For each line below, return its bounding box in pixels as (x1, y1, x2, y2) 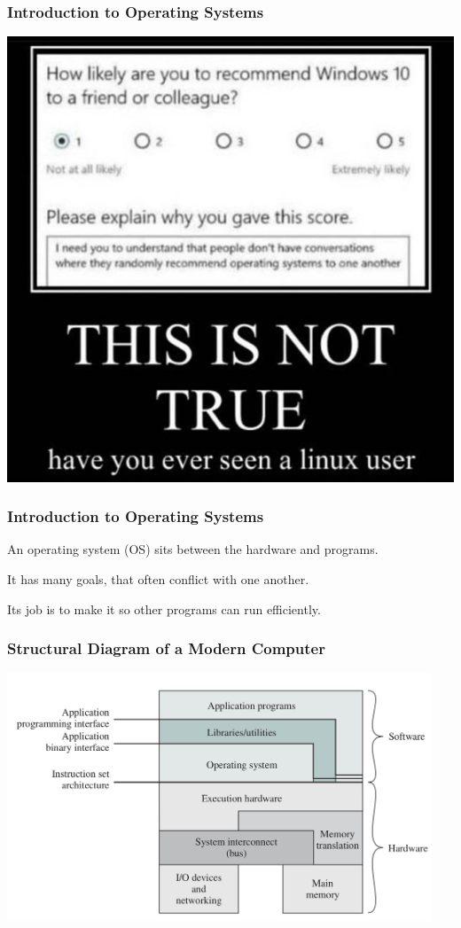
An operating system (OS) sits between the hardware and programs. (7, 540, 379, 558)
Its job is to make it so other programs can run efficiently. (7, 599, 321, 618)
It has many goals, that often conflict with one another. (7, 570, 309, 589)
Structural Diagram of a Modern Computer (7, 637, 325, 659)
